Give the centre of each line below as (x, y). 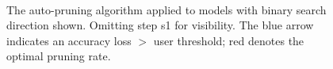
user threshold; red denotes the (229, 40)
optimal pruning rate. (59, 56)
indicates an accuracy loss (69, 40)
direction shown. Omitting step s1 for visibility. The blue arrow (160, 25)
